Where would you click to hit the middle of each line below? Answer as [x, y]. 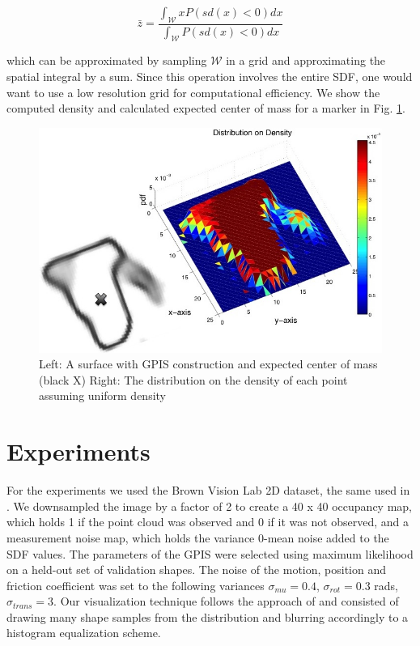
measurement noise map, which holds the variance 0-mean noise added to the [198, 537]
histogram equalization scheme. [84, 633]
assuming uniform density [103, 395]
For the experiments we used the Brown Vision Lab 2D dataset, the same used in [208, 490]
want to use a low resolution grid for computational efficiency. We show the [193, 92]
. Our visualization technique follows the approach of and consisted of [226, 601]
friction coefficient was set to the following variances [136, 585]
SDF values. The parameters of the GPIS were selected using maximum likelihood [210, 553]
